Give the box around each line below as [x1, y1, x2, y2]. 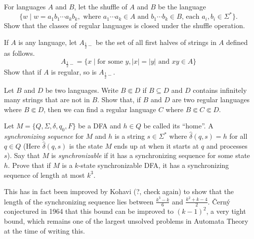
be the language [158, 1, 206, 11]
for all [229, 131, 248, 141]
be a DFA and [78, 120, 121, 131]
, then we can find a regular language [43, 104, 156, 114]
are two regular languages [172, 94, 250, 105]
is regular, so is [51, 67, 97, 77]
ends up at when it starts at [114, 140, 199, 151]
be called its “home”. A [143, 120, 213, 131]
